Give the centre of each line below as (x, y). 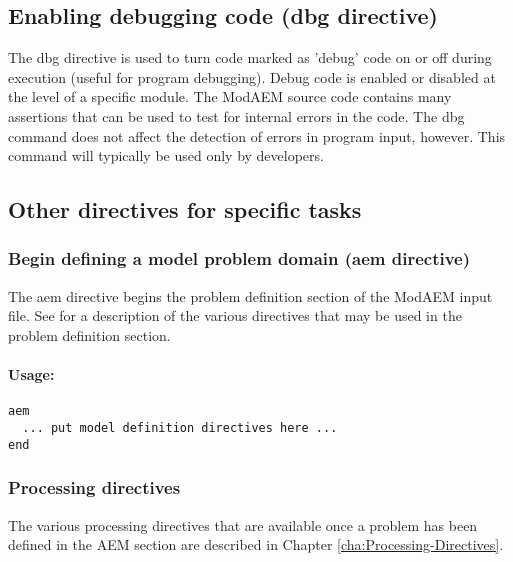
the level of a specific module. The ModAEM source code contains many (230, 96)
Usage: (31, 374)
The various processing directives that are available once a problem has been (243, 524)
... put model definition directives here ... (180, 428)
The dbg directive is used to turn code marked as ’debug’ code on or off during (250, 57)
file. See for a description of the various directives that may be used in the (235, 315)
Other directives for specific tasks (185, 209)
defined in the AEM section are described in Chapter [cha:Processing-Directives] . (256, 544)
